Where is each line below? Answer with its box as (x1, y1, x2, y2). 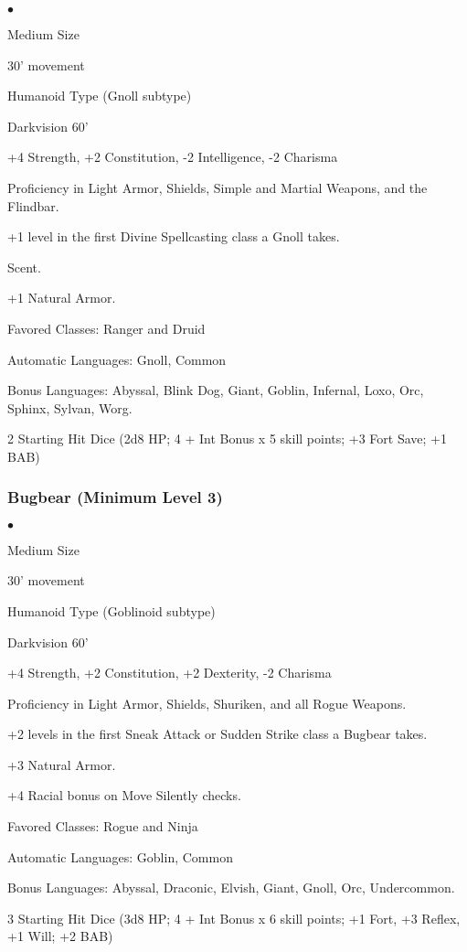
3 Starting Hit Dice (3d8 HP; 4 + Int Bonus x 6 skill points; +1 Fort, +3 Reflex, (7, 908, 461, 927)
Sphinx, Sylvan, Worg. (7, 398, 133, 417)
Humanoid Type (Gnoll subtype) (7, 86, 192, 105)
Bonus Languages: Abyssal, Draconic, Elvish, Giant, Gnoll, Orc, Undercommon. (7, 878, 455, 897)
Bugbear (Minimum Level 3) (7, 486, 223, 508)
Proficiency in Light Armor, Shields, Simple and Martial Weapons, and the (7, 177, 428, 197)
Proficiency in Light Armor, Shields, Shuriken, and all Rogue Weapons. (7, 693, 407, 712)
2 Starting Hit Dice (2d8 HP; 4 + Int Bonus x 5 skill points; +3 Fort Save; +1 (7, 429, 447, 448)
